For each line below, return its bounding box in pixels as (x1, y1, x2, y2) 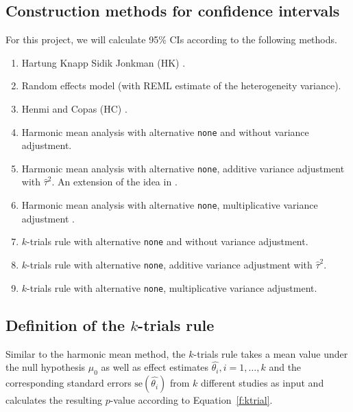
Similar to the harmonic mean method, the (5, 346, 186, 360)
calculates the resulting (5, 393, 102, 407)
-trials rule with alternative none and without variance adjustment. (27, 234, 308, 249)
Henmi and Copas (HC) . (21, 101, 127, 115)
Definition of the (5, 314, 125, 335)
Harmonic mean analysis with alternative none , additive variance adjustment (21, 161, 345, 175)
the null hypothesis (5, 360, 86, 374)
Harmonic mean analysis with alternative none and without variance (21, 124, 309, 139)
